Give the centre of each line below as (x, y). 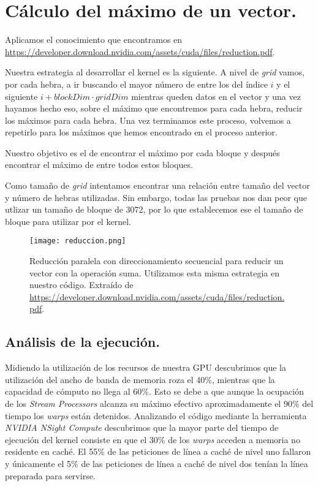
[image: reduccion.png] (78, 241)
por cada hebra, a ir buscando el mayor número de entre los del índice (136, 84)
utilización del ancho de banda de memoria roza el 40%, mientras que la (140, 379)
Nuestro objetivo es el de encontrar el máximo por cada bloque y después (142, 152)
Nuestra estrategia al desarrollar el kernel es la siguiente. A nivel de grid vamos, (155, 72)
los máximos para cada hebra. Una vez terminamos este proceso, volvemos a (148, 120)
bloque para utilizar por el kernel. (68, 221)
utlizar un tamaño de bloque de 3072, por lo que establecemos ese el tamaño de (154, 209)
